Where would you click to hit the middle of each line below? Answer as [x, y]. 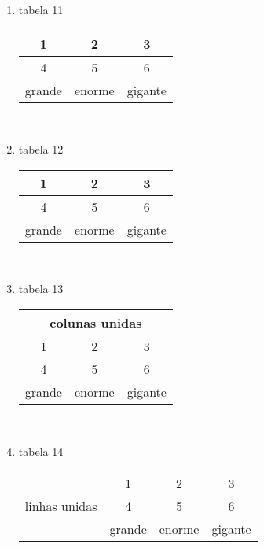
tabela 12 [41, 149]
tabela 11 [41, 9]
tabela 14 [41, 451]
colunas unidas [96, 322]
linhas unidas [61, 506]
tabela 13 [41, 289]
